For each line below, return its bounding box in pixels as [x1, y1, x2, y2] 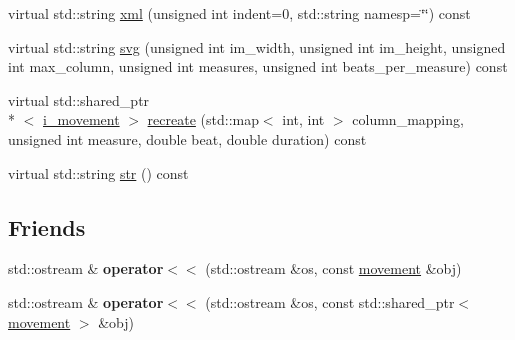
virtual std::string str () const [8, 162, 189, 183]
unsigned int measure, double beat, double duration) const [8, 128, 367, 149]
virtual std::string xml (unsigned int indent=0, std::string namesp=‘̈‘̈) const [8, 3, 471, 23]
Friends [8, 211, 86, 242]
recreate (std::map [147, 109, 259, 130]
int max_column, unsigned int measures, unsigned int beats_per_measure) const [8, 56, 508, 77]
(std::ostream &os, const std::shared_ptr [205, 291, 455, 312]
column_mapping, [352, 109, 464, 130]
